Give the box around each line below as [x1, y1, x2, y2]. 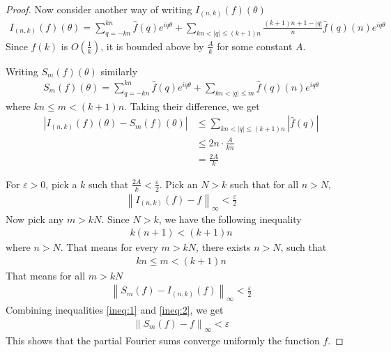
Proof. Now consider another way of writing [6, 2, 192, 16]
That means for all [6, 268, 86, 282]
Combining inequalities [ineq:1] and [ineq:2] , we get [6, 303, 224, 317]
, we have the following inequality [158, 211, 302, 226]
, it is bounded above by [100, 38, 204, 53]
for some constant [217, 38, 293, 53]
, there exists [196, 240, 251, 254]
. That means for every [60, 240, 158, 254]
